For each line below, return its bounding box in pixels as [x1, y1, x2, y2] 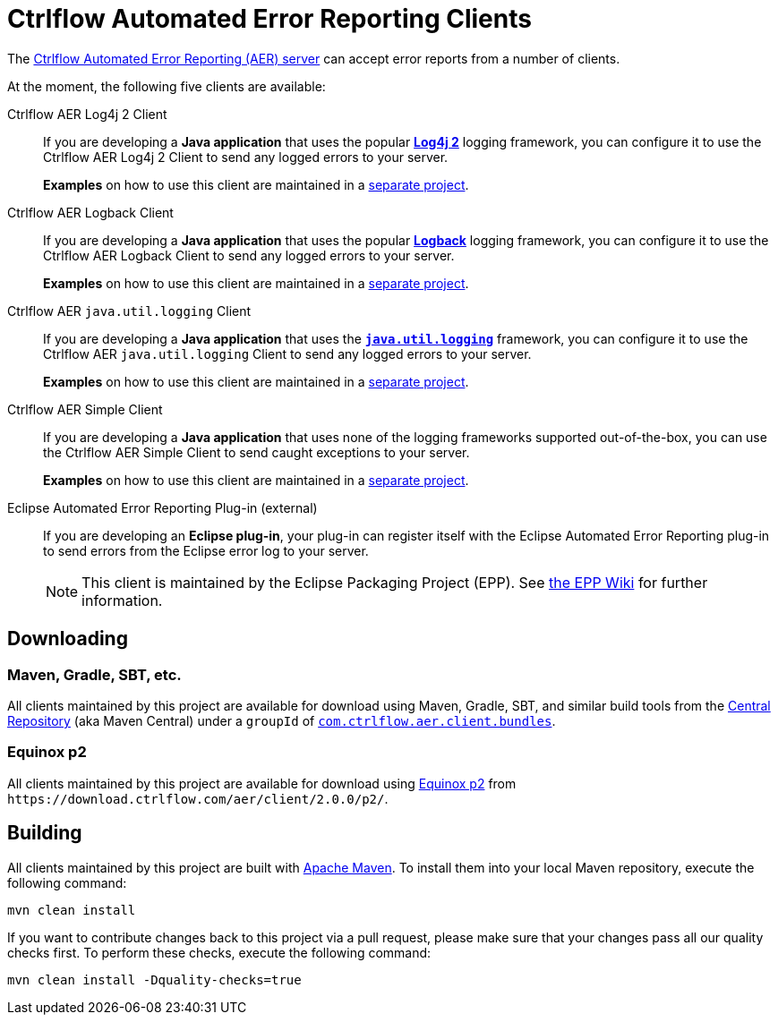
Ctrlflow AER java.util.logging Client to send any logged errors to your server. [43, 345, 532, 362]
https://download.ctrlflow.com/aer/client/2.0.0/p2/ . [7, 790, 389, 806]
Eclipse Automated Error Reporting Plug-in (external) [7, 499, 318, 515]
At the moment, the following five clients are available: [7, 78, 326, 94]
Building [7, 822, 82, 845]
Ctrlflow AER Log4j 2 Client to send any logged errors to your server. [43, 149, 449, 165]
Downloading [7, 627, 128, 651]
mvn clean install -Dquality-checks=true [7, 972, 302, 987]
